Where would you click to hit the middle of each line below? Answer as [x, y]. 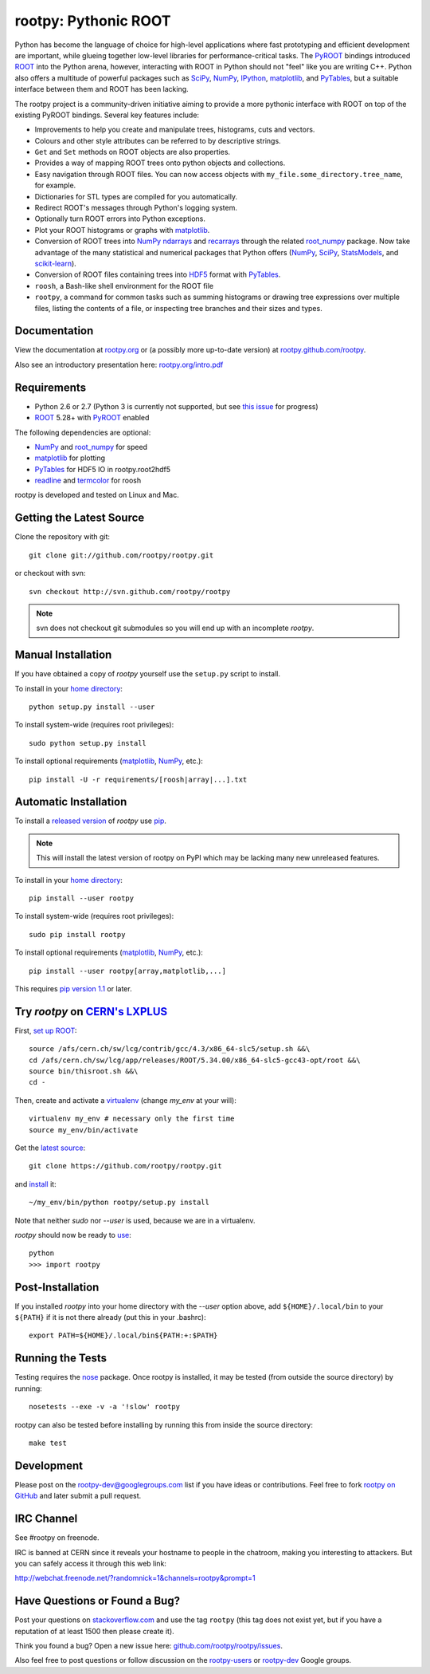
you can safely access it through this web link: [91, 1563]
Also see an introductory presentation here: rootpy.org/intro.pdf [119, 364]
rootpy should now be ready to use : [73, 1235]
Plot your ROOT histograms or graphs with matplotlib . [122, 230]
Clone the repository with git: [63, 537]
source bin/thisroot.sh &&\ [84, 1071]
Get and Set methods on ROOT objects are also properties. [133, 152]
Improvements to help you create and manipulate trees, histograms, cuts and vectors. [175, 130]
